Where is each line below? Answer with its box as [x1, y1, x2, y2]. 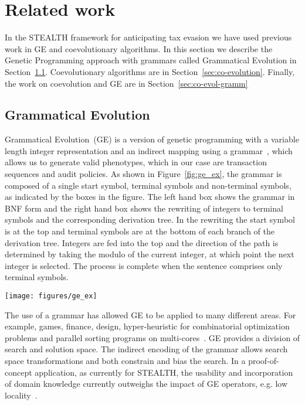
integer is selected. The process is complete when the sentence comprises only [5, 259, 283, 271]
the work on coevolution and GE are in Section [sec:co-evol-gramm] [5, 77, 248, 89]
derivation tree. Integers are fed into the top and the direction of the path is [5, 236, 279, 249]
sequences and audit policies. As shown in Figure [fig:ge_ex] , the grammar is [5, 168, 282, 180]
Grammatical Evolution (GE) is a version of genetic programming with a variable [5, 133, 299, 145]
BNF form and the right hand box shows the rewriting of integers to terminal [5, 202, 283, 214]
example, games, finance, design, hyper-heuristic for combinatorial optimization [5, 320, 290, 332]
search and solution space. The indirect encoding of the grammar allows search [5, 343, 288, 355]
